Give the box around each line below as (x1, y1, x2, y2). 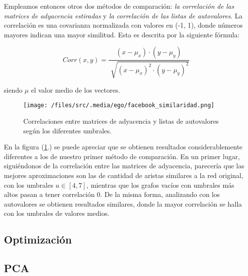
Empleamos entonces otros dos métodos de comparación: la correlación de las (4, 1, 234, 11)
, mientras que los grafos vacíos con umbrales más (86, 179, 234, 190)
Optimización (4, 232, 72, 247)
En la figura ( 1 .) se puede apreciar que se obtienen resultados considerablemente (4, 142, 243, 152)
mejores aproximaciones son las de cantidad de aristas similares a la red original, (4, 170, 244, 180)
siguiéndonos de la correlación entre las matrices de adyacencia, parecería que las (4, 161, 245, 171)
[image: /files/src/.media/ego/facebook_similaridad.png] (23, 102, 215, 109)
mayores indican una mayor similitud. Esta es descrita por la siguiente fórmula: (4, 29, 240, 39)
